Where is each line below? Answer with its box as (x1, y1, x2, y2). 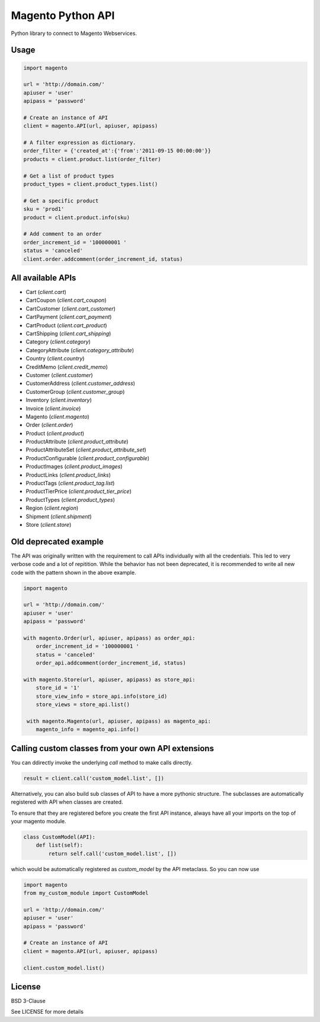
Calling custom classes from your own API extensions (11, 743, 215, 754)
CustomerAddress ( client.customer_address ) (25, 380, 136, 387)
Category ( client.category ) (25, 338, 91, 346)
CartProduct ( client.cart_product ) (25, 321, 107, 329)
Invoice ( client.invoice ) (25, 404, 81, 412)
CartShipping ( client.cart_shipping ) (25, 330, 111, 337)
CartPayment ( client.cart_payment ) (25, 314, 112, 321)
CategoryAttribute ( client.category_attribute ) (25, 346, 135, 353)
